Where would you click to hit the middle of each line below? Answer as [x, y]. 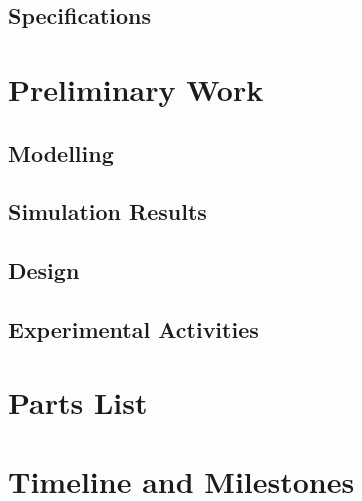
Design [44, 270]
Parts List [78, 402]
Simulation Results [107, 211]
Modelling [61, 152]
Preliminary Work [136, 88]
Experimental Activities [133, 328]
